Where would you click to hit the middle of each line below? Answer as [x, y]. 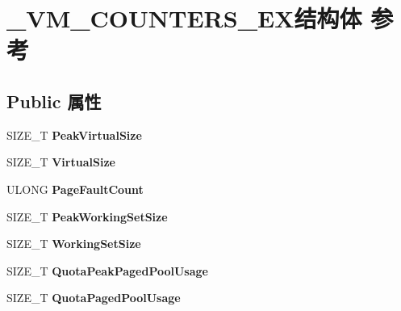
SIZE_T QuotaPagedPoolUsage [94, 298]
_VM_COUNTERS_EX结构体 [184, 18]
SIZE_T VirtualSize [61, 162]
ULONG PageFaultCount [75, 189]
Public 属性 [54, 101]
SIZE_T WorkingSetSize [74, 244]
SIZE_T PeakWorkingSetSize [87, 216]
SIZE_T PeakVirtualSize [74, 134]
